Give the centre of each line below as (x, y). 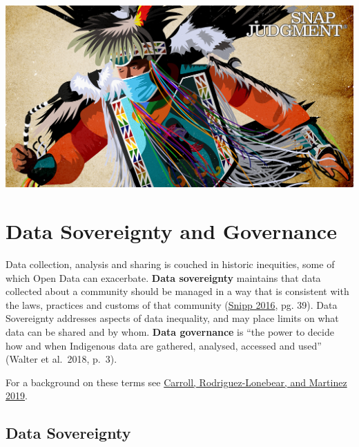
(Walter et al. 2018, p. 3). (61, 359)
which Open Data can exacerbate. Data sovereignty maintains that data (163, 277)
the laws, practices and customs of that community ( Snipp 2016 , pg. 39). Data (172, 304)
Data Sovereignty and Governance (171, 231)
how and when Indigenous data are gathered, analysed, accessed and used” (164, 345)
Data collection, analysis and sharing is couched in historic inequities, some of (170, 264)
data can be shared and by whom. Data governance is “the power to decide (170, 332)
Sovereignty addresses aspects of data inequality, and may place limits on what (172, 318)
